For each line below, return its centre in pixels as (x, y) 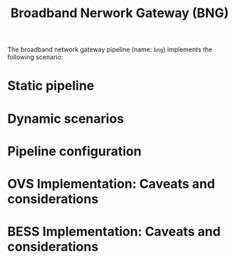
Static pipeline (51, 86)
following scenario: (35, 57)
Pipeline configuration (74, 151)
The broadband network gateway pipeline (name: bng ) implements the (110, 50)
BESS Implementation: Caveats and (114, 232)
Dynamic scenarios (66, 118)
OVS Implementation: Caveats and (111, 184)
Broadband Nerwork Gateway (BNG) (120, 13)
